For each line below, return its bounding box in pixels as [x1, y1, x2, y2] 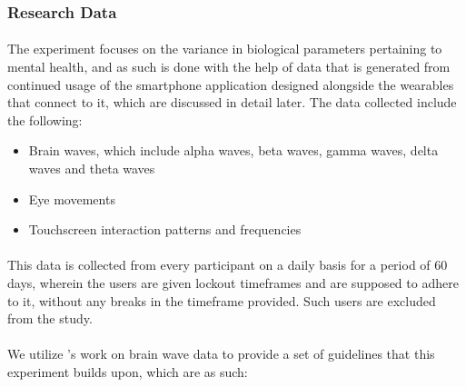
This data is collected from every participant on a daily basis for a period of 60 [7, 255, 448, 274]
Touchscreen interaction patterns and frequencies [28, 220, 302, 239]
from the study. [7, 309, 93, 328]
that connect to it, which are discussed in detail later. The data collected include [7, 93, 457, 112]
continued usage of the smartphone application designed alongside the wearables [7, 74, 454, 94]
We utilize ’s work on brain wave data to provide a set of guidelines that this [7, 344, 435, 363]
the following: [7, 110, 83, 129]
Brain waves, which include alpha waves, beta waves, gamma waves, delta [28, 141, 439, 160]
